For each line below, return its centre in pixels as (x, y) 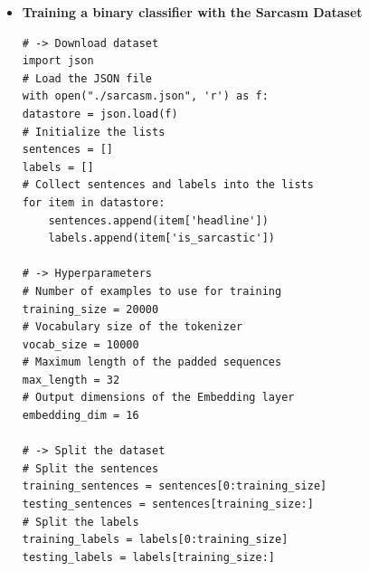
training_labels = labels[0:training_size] (155, 540)
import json (58, 61)
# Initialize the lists (94, 132)
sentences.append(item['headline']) (158, 220)
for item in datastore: (94, 202)
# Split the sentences (90, 468)
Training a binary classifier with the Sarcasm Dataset (192, 12)
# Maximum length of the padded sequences (152, 362)
